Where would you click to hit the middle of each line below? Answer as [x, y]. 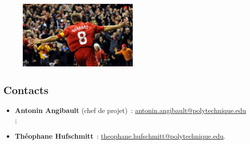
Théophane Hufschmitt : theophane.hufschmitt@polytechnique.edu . [120, 136]
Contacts [26, 90]
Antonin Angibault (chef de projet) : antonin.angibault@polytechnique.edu [130, 110]
